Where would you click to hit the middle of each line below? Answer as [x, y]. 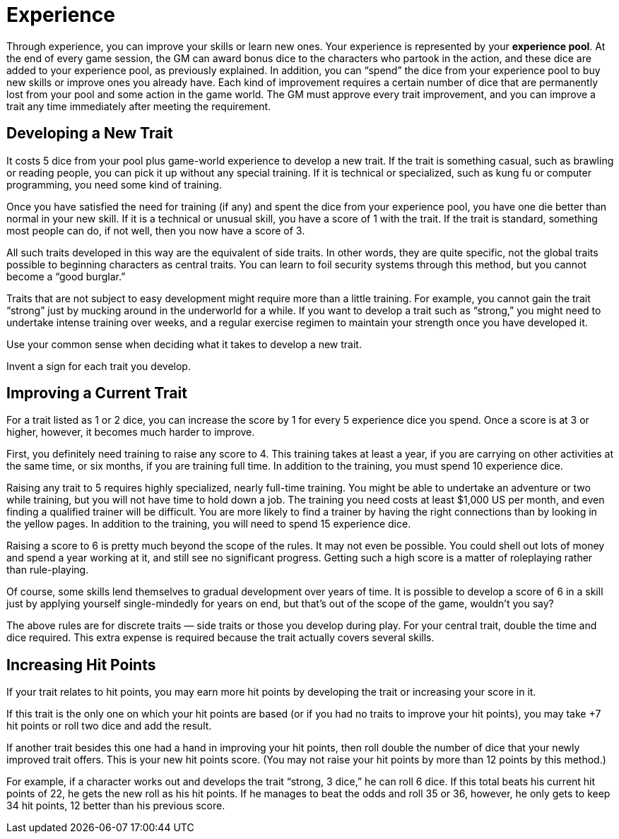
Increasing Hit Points [81, 665]
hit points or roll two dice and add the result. [109, 726]
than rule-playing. [48, 570]
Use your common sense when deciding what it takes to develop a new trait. [184, 344]
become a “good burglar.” [66, 276]
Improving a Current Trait [97, 393]
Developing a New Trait [90, 133]
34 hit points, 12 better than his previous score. [116, 806]
